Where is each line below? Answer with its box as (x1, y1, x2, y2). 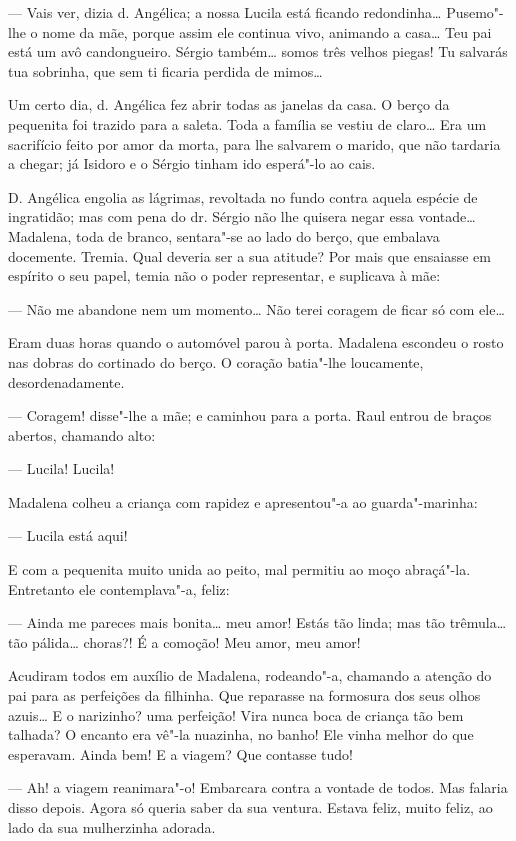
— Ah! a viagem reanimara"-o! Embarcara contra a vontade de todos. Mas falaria (8, 777, 508, 798)
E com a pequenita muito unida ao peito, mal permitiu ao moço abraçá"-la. (8, 559, 471, 580)
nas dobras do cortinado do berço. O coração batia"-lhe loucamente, (8, 351, 424, 372)
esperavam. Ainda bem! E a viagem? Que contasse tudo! (8, 743, 353, 764)
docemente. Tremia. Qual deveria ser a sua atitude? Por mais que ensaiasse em (8, 245, 491, 266)
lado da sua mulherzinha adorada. (8, 816, 216, 837)
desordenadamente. (8, 371, 125, 392)
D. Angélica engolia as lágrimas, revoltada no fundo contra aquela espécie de (8, 186, 478, 207)
